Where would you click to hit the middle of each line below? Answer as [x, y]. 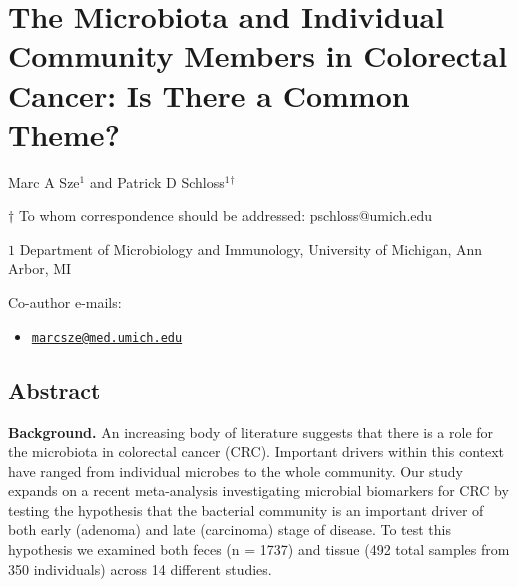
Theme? [64, 133]
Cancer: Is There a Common [209, 94]
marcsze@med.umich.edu [107, 337]
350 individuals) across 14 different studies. [140, 568]
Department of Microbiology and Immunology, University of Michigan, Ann [251, 248]
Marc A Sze [44, 181]
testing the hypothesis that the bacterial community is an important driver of [246, 509]
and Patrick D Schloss [157, 181]
